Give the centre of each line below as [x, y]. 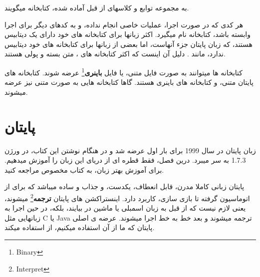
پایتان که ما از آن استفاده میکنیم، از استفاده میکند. [80, 227]
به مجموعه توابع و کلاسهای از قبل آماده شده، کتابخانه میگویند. [97, 7]
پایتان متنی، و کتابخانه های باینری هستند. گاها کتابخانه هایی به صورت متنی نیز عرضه [129, 82]
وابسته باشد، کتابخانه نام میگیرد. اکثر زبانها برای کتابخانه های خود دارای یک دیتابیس [128, 34]
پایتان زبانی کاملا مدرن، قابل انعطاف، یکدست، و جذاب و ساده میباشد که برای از [125, 186]
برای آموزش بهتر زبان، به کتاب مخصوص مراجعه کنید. [84, 169]
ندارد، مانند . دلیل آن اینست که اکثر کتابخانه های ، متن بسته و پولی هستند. [115, 54]
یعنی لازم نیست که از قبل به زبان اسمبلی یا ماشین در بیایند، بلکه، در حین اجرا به [125, 208]
